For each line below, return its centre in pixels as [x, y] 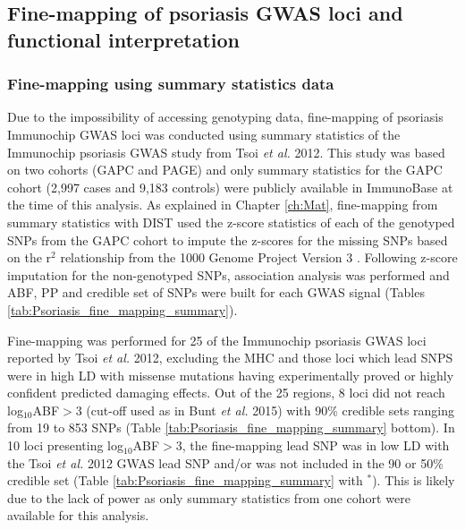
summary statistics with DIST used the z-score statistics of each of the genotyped [231, 222]
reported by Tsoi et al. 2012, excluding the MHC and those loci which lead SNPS [230, 358]
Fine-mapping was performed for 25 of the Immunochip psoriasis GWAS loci [217, 340]
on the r [30, 257]
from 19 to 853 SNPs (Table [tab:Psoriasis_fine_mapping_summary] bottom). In [231, 427]
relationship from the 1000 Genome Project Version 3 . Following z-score [259, 257]
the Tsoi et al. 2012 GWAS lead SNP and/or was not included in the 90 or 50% [225, 462]
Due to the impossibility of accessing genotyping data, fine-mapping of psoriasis [225, 117]
